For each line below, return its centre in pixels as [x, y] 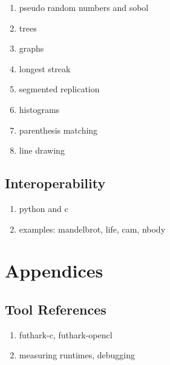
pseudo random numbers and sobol [84, 7]
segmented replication [59, 89]
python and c [44, 208]
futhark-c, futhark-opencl [66, 334]
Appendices [54, 271]
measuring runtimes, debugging [77, 355]
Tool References [56, 309]
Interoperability [55, 183]
